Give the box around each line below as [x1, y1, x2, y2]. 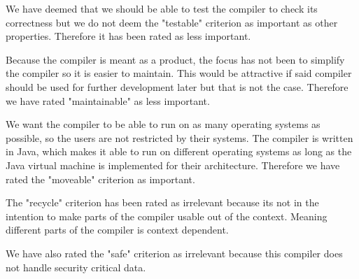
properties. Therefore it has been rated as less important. [6, 29, 251, 43]
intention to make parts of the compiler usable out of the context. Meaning [6, 208, 328, 223]
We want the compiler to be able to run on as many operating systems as [6, 117, 321, 131]
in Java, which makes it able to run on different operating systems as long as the [6, 144, 352, 159]
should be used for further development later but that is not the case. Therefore [6, 79, 349, 94]
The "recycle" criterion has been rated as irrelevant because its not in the [6, 195, 319, 210]
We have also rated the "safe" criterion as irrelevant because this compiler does [6, 245, 343, 260]
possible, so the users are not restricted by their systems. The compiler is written [6, 130, 353, 145]
